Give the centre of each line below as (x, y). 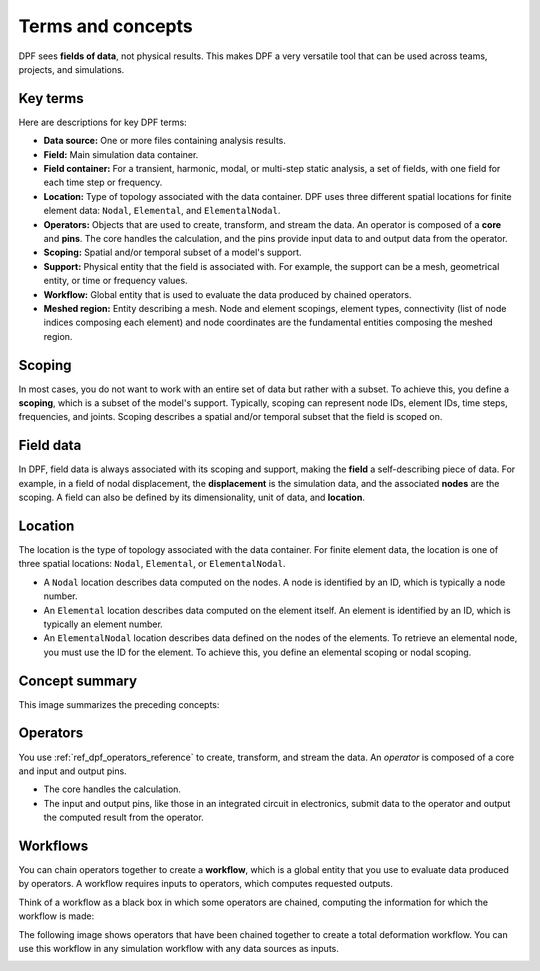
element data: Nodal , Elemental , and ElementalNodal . (162, 211)
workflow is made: (56, 916)
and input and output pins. (72, 771)
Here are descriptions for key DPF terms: (102, 122)
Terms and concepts (106, 26)
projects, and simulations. (71, 69)
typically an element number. (103, 624)
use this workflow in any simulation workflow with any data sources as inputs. (178, 948)
